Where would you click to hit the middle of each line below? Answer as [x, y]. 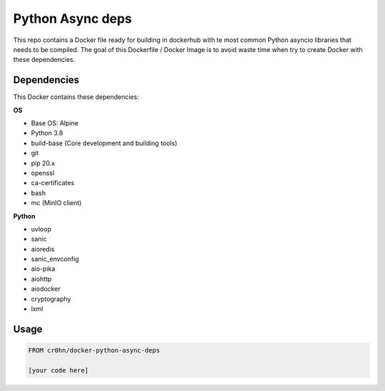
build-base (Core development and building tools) [104, 143]
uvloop [41, 229]
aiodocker [46, 289]
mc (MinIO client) [56, 203]
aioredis [43, 249]
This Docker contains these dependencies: [76, 97]
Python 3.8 [47, 133]
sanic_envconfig [55, 259]
